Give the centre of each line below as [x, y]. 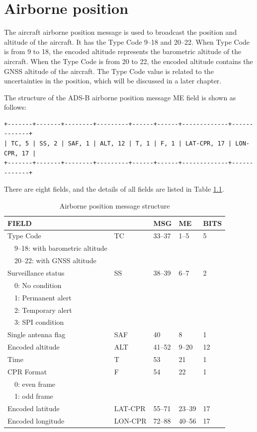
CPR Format [27, 371]
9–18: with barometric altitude [61, 248]
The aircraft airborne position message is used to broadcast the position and [121, 32]
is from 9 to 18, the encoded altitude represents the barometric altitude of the [123, 51]
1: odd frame [34, 396]
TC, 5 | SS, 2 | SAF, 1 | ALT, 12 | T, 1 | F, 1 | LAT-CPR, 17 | [122, 144]
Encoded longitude [36, 421]
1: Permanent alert [43, 297]
